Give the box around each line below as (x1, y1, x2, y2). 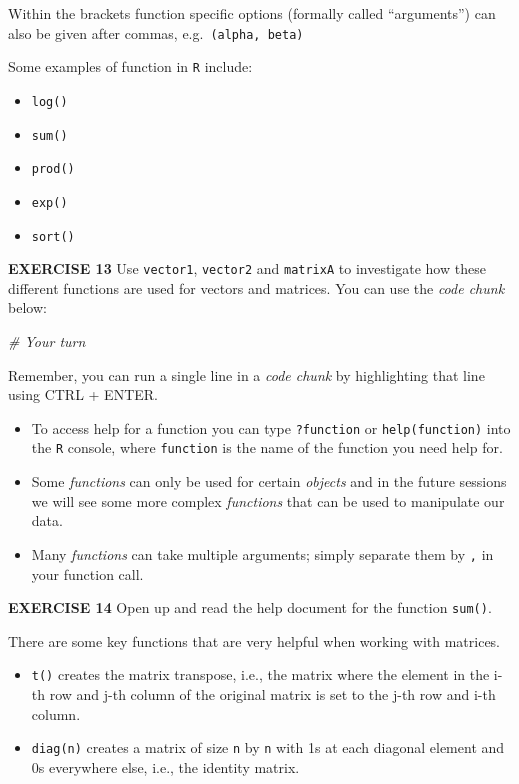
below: (8, 297, 47, 318)
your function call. (31, 563, 144, 584)
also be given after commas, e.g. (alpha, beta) (8, 22, 304, 43)
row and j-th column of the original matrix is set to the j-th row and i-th (49, 684, 496, 705)
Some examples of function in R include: (8, 56, 253, 77)
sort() (31, 229, 75, 244)
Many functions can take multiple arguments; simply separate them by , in (31, 543, 494, 564)
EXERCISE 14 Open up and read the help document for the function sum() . (8, 597, 492, 618)
